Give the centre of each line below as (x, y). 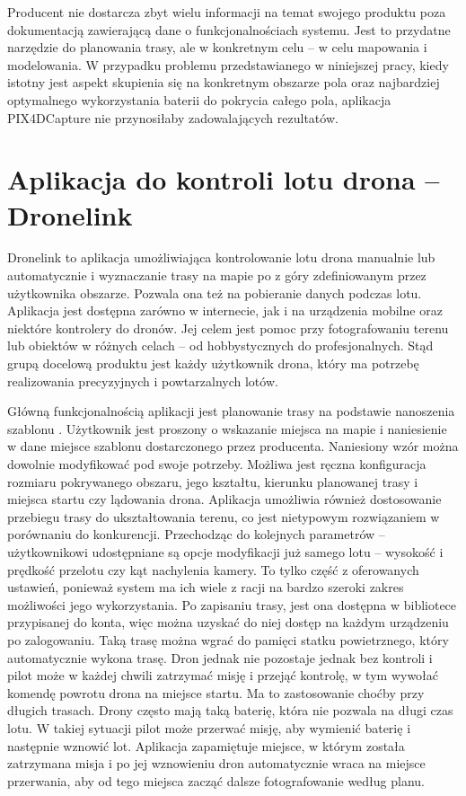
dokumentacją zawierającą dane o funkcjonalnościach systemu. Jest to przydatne (229, 29)
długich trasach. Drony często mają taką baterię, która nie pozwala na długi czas (230, 710)
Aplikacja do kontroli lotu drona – (224, 179)
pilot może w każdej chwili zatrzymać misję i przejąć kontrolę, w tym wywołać (223, 675)
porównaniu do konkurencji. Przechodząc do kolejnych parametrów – (196, 534)
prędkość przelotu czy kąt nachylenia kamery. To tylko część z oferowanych (213, 569)
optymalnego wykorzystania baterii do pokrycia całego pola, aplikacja (199, 99)
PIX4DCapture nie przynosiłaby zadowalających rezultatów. (173, 117)
